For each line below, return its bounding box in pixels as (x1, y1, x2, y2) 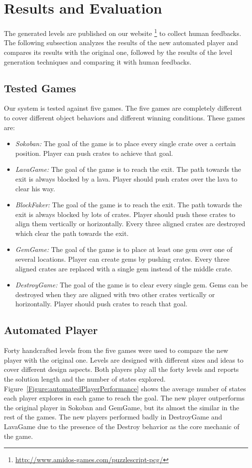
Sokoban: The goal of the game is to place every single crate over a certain (15, 138, 236, 149)
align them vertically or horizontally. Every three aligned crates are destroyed (15, 218, 246, 229)
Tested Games (4, 80, 76, 95)
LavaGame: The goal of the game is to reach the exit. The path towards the (15, 164, 241, 174)
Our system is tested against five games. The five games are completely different (4, 103, 242, 113)
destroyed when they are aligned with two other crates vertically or (15, 289, 215, 299)
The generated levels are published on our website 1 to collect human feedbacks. (4, 27, 241, 38)
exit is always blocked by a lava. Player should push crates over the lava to (15, 173, 237, 184)
